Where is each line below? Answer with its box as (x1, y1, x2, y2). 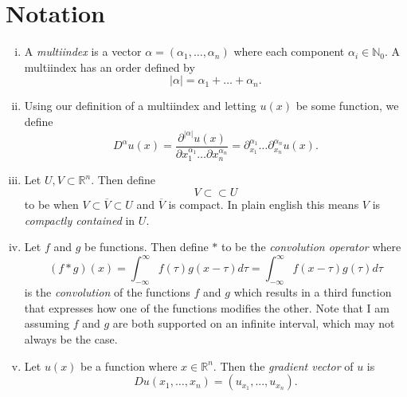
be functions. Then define (84, 238, 209, 255)
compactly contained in (24, 211, 135, 228)
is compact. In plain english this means (168, 196, 359, 213)
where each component (233, 43, 345, 60)
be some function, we (295, 97, 399, 114)
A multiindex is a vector (24, 43, 142, 60)
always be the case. (24, 330, 118, 347)
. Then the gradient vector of (213, 357, 354, 374)
